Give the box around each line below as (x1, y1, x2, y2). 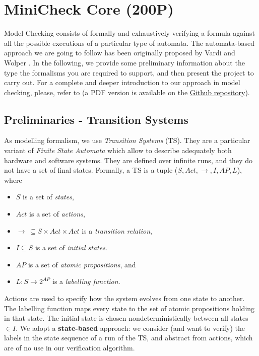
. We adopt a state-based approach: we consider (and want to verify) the (16, 322, 245, 333)
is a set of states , (23, 191, 74, 202)
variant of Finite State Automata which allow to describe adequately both (4, 145, 232, 156)
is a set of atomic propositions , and (28, 259, 136, 269)
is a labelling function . (52, 276, 120, 287)
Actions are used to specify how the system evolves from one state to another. (4, 293, 245, 304)
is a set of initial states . (35, 242, 107, 253)
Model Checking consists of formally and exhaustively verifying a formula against (4, 28, 255, 38)
